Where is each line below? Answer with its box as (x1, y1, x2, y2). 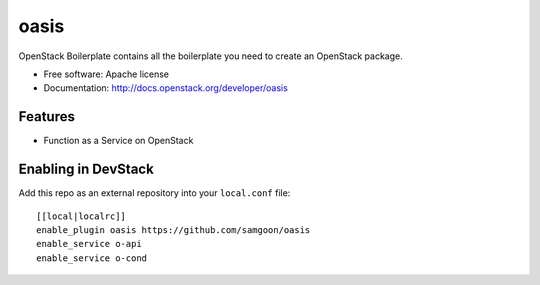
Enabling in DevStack (18, 161, 154, 178)
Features (18, 108, 75, 125)
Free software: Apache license (43, 68, 170, 80)
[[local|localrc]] (36, 210, 127, 222)
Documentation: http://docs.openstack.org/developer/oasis (43, 82, 289, 94)
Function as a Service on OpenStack (43, 135, 194, 147)
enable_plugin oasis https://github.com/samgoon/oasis (36, 224, 311, 235)
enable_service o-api (36, 238, 142, 250)
